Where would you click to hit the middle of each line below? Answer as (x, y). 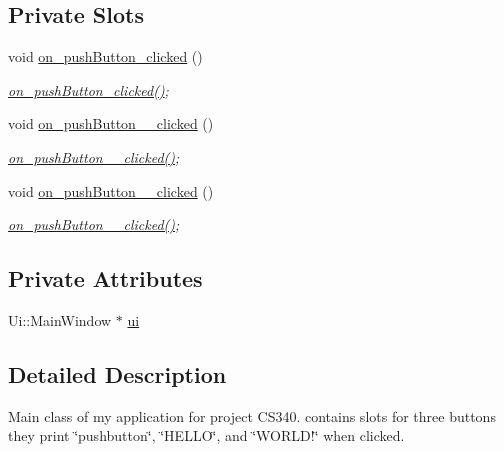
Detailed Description (117, 373)
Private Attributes (105, 278)
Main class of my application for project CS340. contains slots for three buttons (252, 415)
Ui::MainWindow (60, 319)
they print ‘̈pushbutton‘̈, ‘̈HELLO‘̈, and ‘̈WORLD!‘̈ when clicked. (206, 435)
